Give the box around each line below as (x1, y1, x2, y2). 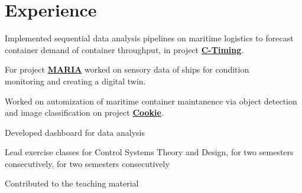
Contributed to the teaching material (5, 177, 139, 189)
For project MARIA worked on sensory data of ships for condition (5, 63, 249, 76)
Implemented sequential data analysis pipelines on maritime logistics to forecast (5, 32, 294, 44)
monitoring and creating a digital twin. (5, 74, 146, 87)
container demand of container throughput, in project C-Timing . (5, 43, 244, 55)
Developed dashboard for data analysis (5, 126, 145, 138)
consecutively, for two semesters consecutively (5, 157, 170, 169)
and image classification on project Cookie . (5, 106, 164, 119)
